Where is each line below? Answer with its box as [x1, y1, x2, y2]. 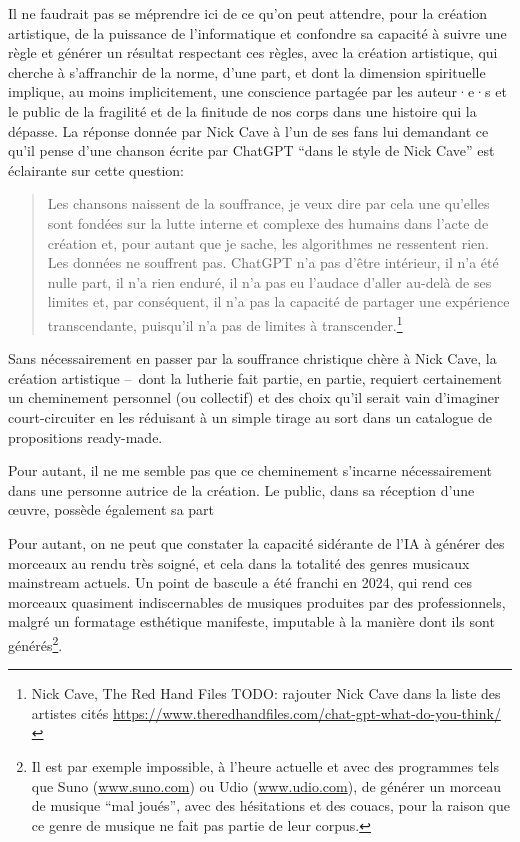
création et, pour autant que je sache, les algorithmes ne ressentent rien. [47, 232, 489, 253]
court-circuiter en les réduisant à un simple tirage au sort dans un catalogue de [8, 406, 492, 427]
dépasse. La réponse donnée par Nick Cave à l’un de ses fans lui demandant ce [8, 120, 489, 141]
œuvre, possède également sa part [8, 499, 215, 520]
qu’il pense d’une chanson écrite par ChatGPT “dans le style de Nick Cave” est [8, 140, 495, 161]
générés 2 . [8, 631, 63, 655]
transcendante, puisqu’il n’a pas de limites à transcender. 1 [47, 311, 403, 335]
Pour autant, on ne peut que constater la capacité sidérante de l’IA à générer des [8, 532, 505, 553]
